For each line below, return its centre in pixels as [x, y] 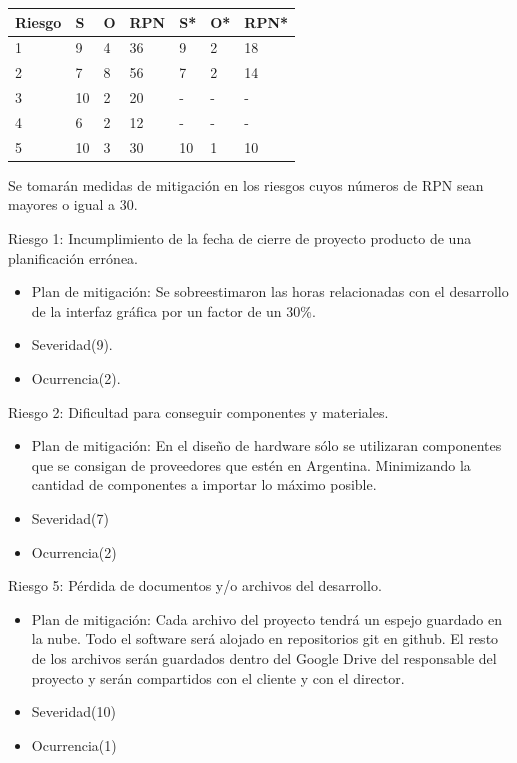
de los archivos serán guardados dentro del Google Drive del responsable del [264, 657]
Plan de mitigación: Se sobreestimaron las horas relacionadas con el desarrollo [270, 291]
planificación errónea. [73, 257]
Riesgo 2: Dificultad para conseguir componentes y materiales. [198, 411]
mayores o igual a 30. [73, 204]
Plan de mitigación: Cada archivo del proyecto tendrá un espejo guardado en [267, 618]
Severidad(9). [72, 344]
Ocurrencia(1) [74, 744]
